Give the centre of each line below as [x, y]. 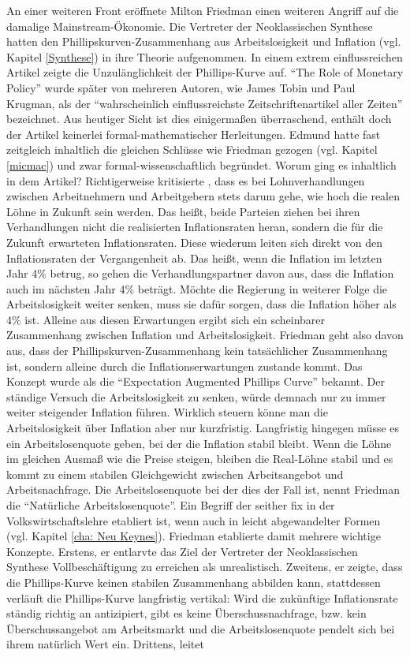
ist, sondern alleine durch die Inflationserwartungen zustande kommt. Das [184, 366]
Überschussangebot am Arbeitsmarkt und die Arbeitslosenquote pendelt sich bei [201, 628]
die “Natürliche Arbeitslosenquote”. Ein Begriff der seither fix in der [171, 505]
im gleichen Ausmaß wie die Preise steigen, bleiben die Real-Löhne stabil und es [200, 459]
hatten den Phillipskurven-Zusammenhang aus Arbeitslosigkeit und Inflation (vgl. [204, 41]
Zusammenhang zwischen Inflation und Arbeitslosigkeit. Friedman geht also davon [205, 335]
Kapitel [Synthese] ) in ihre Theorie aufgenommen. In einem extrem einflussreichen [205, 56]
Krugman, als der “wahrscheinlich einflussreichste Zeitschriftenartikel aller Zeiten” [205, 103]
